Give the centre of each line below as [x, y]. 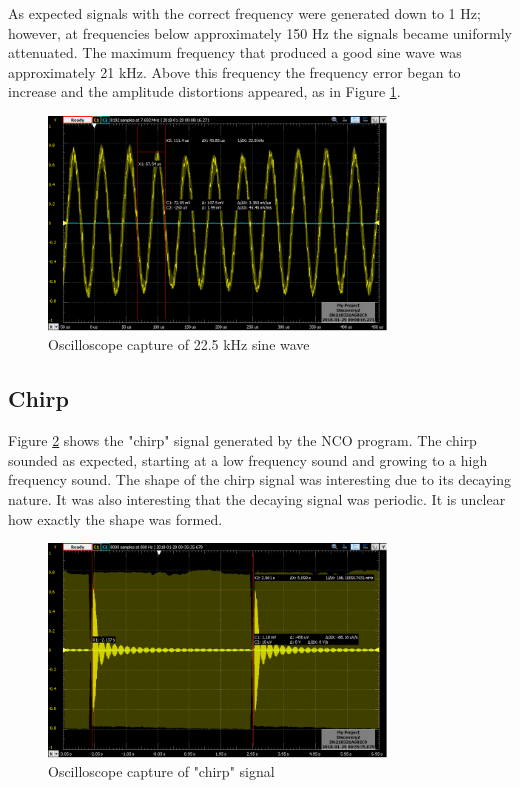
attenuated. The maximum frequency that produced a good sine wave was [235, 52]
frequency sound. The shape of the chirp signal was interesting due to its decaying [260, 479]
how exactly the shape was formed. [115, 518]
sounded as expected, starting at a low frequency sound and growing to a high [248, 459]
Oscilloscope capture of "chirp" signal [161, 771]
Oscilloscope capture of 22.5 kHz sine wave [179, 344]
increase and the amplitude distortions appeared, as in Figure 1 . [204, 91]
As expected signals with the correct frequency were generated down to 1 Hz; [244, 13]
